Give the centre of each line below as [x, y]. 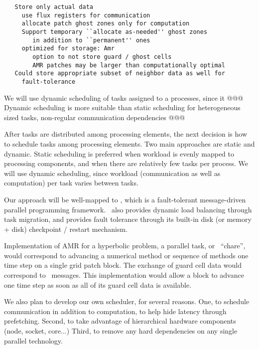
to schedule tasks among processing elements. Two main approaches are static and [129, 143]
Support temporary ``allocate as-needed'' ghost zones [115, 32]
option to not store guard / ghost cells [102, 57]
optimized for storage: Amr [68, 49]
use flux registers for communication [86, 15]
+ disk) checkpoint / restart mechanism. [66, 229]
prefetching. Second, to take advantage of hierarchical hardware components [120, 321]
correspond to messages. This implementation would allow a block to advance [124, 275]
